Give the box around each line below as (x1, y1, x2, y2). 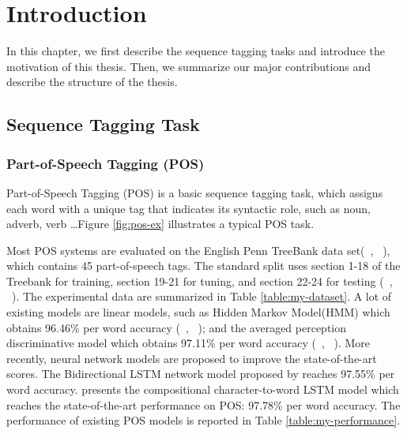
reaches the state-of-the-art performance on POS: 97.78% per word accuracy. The (6, 396, 401, 413)
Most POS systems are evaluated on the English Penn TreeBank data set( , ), (6, 241, 390, 258)
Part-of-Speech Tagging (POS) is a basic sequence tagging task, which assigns (6, 184, 383, 200)
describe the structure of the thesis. (6, 73, 178, 90)
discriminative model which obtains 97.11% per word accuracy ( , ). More (6, 335, 371, 351)
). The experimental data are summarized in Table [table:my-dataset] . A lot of (12, 288, 392, 305)
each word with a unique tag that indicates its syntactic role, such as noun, (6, 200, 371, 216)
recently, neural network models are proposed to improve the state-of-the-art (6, 350, 377, 366)
